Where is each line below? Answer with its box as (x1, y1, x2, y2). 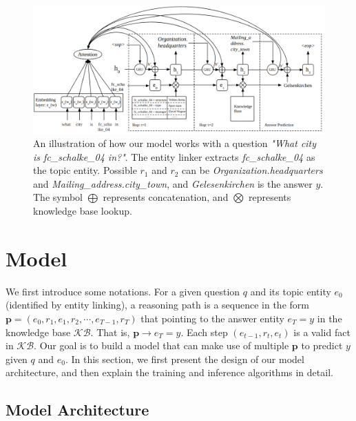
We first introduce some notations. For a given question (6, 284, 240, 298)
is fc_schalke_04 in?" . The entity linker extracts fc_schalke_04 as (33, 149, 315, 164)
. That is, (90, 324, 130, 339)
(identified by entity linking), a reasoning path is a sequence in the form (6, 297, 309, 312)
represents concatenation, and (103, 190, 229, 204)
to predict (301, 338, 343, 353)
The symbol (33, 190, 83, 204)
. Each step (180, 324, 228, 339)
